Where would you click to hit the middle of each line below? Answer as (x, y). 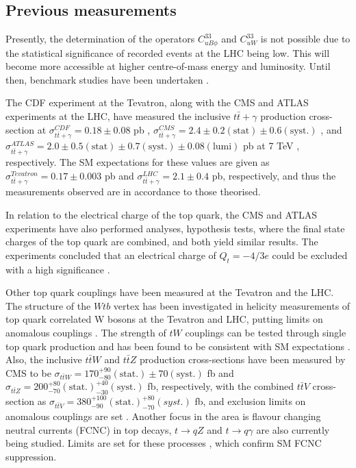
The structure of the (48, 305)
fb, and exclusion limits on (250, 401)
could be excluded (310, 255)
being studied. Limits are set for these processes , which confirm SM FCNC (164, 443)
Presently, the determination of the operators (100, 39)
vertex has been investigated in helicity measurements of (232, 305)
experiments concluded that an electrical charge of (111, 255)
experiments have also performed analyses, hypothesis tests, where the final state (175, 228)
